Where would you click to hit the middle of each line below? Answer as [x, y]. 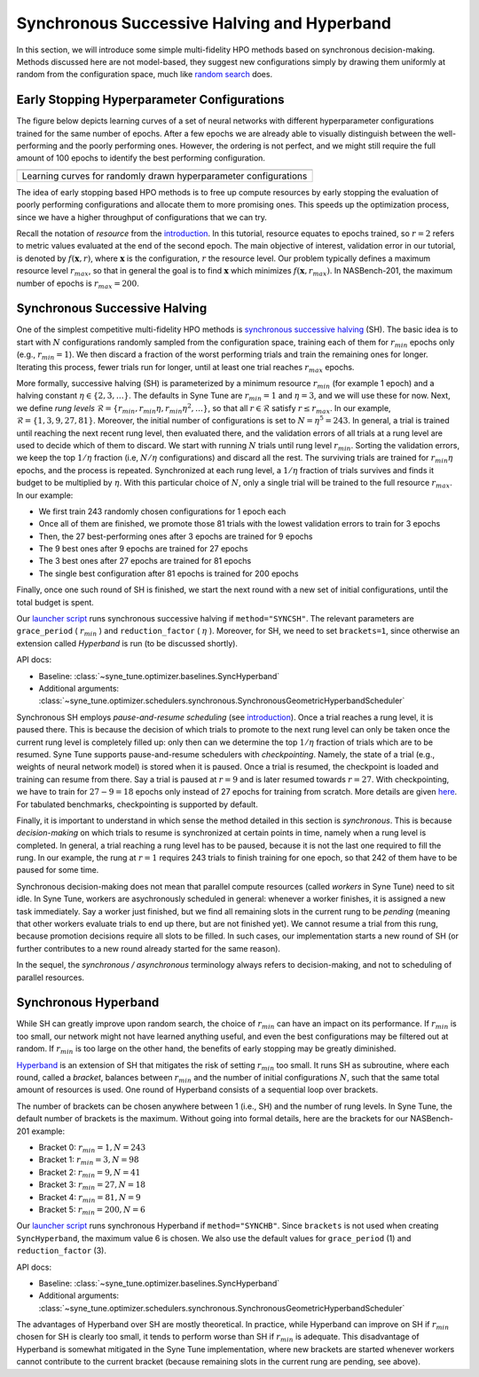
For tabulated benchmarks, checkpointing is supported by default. [137, 804]
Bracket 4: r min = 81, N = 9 [90, 1198]
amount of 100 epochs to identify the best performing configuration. [141, 158]
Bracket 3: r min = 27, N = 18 [92, 1185]
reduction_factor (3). [61, 1251]
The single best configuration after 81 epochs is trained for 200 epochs [169, 574]
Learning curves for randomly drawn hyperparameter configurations [165, 176]
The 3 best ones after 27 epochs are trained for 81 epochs [145, 561]
